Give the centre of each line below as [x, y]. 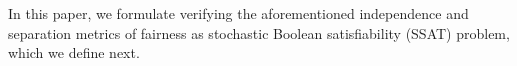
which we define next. [74, 52]
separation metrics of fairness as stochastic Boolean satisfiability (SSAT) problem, [259, 32]
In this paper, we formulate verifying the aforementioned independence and [238, 13]
